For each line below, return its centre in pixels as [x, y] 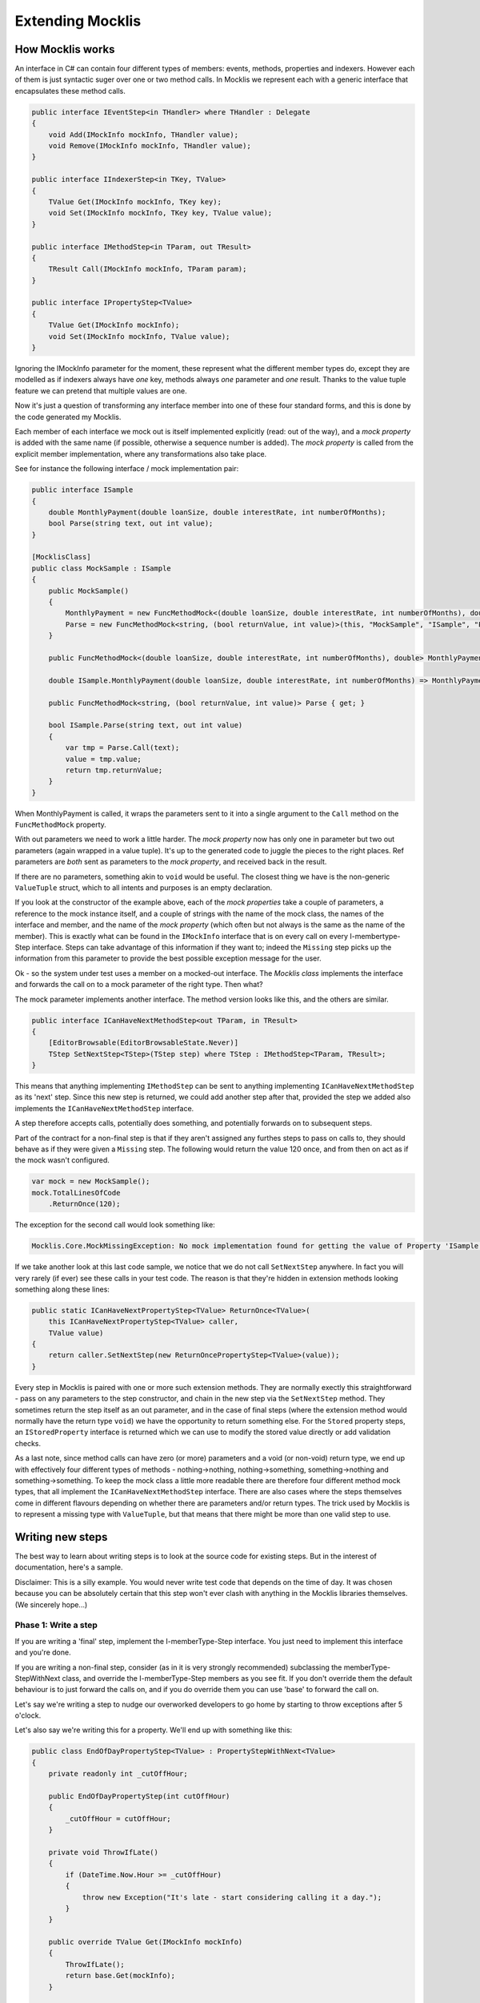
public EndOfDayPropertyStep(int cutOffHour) [139, 1796]
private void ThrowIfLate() [104, 1852]
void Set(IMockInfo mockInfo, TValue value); [139, 336]
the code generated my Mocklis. [68, 417]
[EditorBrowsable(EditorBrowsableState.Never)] [144, 1043]
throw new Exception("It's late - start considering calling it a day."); [232, 1897]
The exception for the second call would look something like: [115, 1225]
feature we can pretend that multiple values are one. [101, 391]
